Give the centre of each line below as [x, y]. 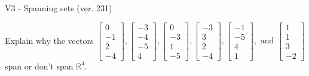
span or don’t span [39, 66]
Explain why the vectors [49, 40]
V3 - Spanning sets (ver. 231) [59, 8]
